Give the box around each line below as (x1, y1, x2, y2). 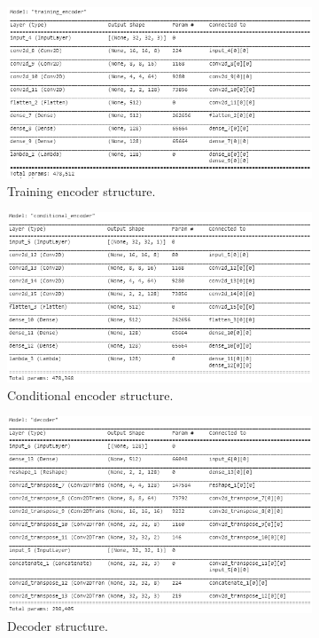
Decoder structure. (7, 616, 108, 634)
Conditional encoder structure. (7, 385, 174, 404)
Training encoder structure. (7, 181, 156, 200)
